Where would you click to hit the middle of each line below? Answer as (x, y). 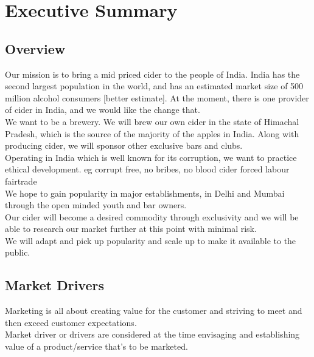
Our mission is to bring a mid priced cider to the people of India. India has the (152, 74)
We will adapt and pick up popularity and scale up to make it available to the (151, 240)
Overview (35, 48)
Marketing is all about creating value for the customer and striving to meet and (154, 311)
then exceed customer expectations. (71, 322)
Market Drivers (55, 285)
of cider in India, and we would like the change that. (103, 110)
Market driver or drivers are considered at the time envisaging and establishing (152, 334)
